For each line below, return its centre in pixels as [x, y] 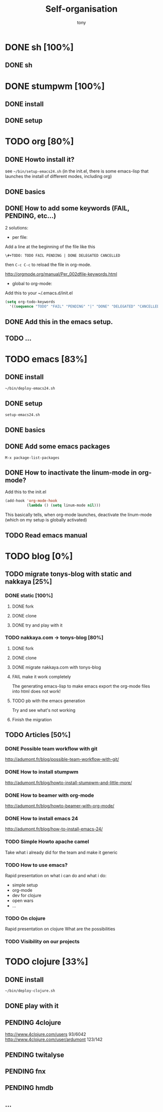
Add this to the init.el [26, 492]
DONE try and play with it [37, 625]
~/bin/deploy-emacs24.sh [30, 388]
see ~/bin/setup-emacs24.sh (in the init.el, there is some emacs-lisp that [77, 171]
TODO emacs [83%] [46, 359]
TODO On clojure [25, 918]
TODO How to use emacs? [36, 865]
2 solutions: [16, 228]
